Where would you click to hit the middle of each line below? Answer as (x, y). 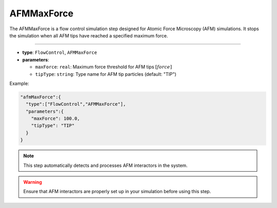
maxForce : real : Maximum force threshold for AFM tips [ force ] (103, 67)
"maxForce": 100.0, (56, 119)
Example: (19, 83)
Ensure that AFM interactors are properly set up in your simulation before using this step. (117, 192)
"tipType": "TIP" (53, 126)
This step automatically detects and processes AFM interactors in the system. (105, 165)
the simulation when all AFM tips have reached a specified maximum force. (89, 35)
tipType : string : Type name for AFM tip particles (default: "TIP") (106, 74)
